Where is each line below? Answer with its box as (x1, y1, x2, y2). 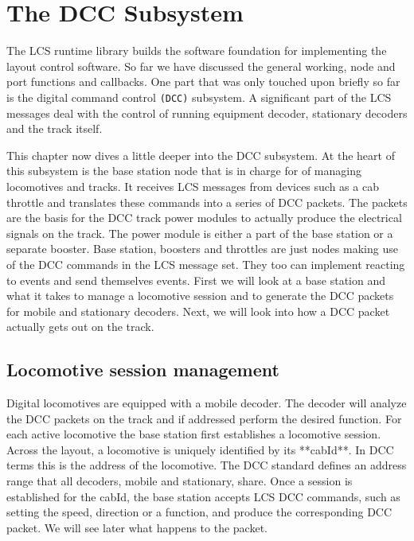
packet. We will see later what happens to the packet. (6, 519, 268, 535)
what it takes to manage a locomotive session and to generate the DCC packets (6, 287, 394, 304)
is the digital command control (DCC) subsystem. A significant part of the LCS (6, 88, 392, 105)
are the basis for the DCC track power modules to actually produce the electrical (6, 209, 402, 226)
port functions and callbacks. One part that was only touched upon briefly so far (6, 73, 400, 90)
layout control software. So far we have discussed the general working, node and (6, 57, 396, 74)
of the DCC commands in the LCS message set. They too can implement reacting (6, 255, 405, 272)
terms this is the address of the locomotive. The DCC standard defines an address (6, 457, 407, 473)
